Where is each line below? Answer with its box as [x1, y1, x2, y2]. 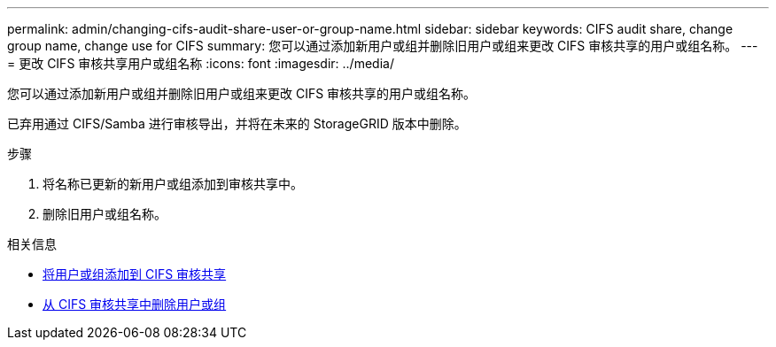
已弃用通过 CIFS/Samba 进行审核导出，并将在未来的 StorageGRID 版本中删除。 [7, 116, 467, 131]
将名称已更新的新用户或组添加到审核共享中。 [43, 176, 303, 191]
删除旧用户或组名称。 [43, 206, 167, 221]
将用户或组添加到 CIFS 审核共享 [43, 266, 227, 281]
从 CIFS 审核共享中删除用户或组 [43, 297, 227, 312]
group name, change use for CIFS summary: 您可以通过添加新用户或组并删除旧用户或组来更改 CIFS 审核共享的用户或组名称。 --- [7, 38, 758, 53]
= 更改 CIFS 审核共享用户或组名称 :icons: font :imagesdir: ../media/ [7, 56, 394, 71]
